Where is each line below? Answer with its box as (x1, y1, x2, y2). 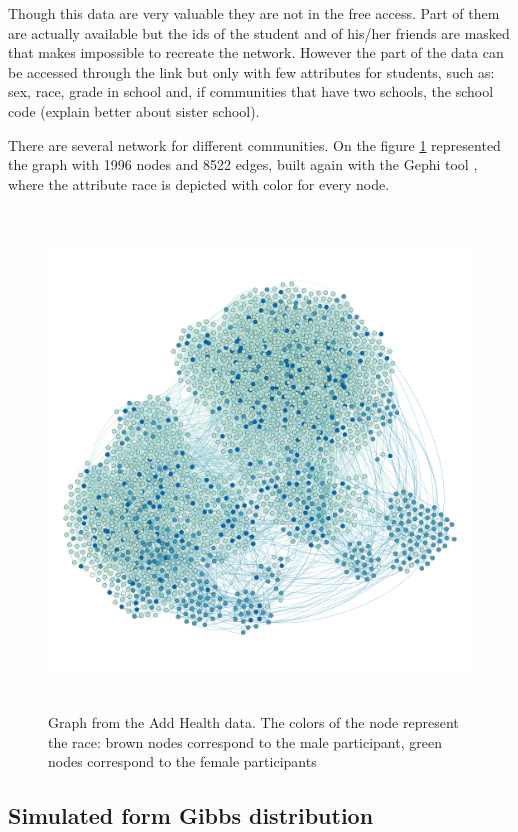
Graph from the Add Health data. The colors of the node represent (48, 711, 459, 732)
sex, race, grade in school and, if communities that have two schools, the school (8, 81, 494, 102)
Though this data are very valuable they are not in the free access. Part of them (8, 3, 500, 23)
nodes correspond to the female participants (48, 751, 317, 772)
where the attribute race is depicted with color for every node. (8, 173, 390, 194)
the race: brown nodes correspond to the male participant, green (48, 731, 442, 752)
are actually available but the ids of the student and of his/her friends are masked (8, 22, 510, 43)
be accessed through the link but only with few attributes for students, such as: (8, 61, 495, 82)
